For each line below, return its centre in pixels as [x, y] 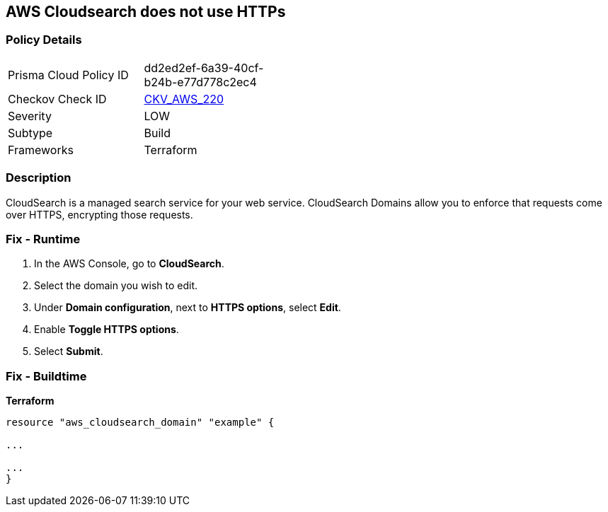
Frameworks [41, 150]
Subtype [30, 133]
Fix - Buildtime [46, 376]
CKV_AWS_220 [184, 99]
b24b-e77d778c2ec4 [200, 82]
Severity [30, 116]
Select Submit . [69, 351]
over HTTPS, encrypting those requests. [99, 214]
